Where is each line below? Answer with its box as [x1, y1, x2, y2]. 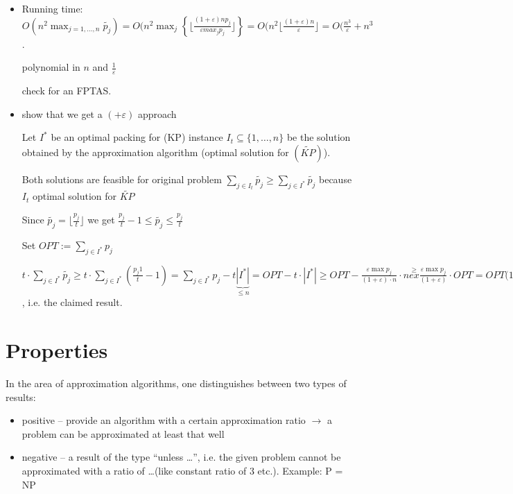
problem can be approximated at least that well [21, 426, 225, 441]
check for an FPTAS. [21, 83, 112, 98]
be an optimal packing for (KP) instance [51, 130, 223, 144]
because [318, 171, 352, 186]
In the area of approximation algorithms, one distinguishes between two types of [6, 376, 347, 391]
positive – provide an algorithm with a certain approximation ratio [21, 413, 306, 427]
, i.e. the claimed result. [21, 295, 123, 309]
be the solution [286, 130, 351, 144]
